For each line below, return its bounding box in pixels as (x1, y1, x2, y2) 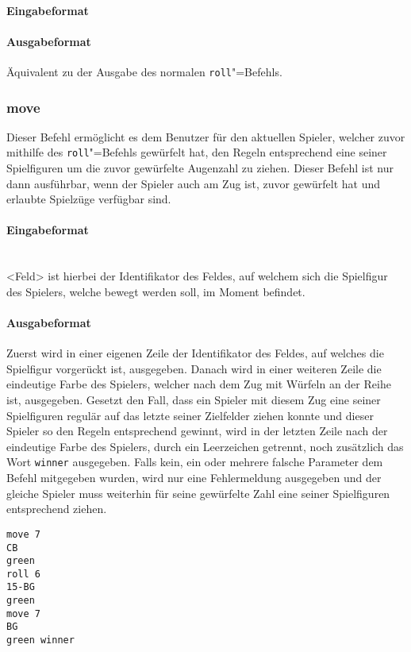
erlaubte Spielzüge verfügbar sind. (6, 191, 171, 207)
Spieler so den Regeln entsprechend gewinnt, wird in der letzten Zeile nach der (6, 422, 388, 439)
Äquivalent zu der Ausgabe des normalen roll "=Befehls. (6, 63, 282, 79)
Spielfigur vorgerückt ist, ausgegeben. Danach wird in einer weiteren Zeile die (6, 360, 382, 376)
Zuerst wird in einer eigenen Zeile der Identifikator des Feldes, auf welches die (6, 345, 384, 361)
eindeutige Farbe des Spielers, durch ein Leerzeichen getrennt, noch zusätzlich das (6, 438, 404, 454)
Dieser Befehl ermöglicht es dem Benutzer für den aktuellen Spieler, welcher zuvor (6, 128, 405, 145)
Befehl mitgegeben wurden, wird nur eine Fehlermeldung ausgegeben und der (6, 469, 382, 486)
